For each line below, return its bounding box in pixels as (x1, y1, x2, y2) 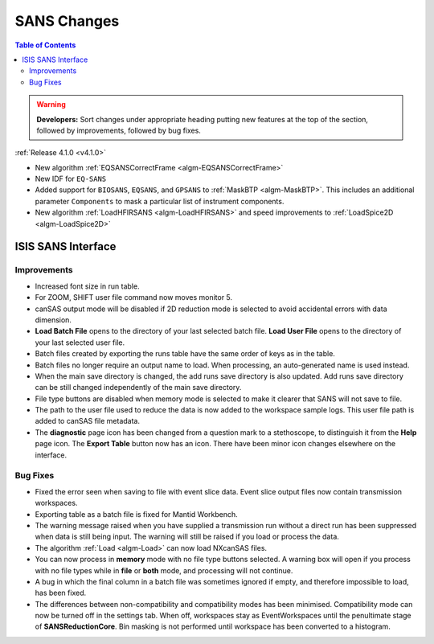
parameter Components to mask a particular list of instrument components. (35, 196, 285, 206)
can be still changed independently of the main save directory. (35, 383, 242, 392)
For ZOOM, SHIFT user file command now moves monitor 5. (35, 293, 233, 302)
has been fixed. (35, 588, 87, 598)
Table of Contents (14, 40, 76, 50)
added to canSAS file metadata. (35, 416, 141, 426)
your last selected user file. (35, 338, 125, 347)
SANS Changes (14, 12, 120, 30)
